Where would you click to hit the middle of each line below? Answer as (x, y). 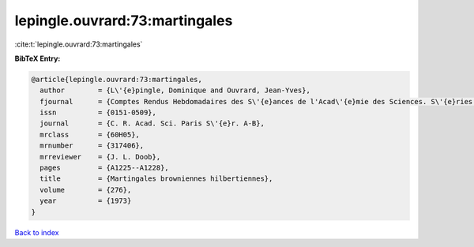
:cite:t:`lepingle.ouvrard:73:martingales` (79, 44)
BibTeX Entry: (38, 58)
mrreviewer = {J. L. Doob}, (100, 157)
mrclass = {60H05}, (90, 135)
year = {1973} (86, 201)
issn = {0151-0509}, (98, 113)
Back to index (37, 232)
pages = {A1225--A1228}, (104, 168)
